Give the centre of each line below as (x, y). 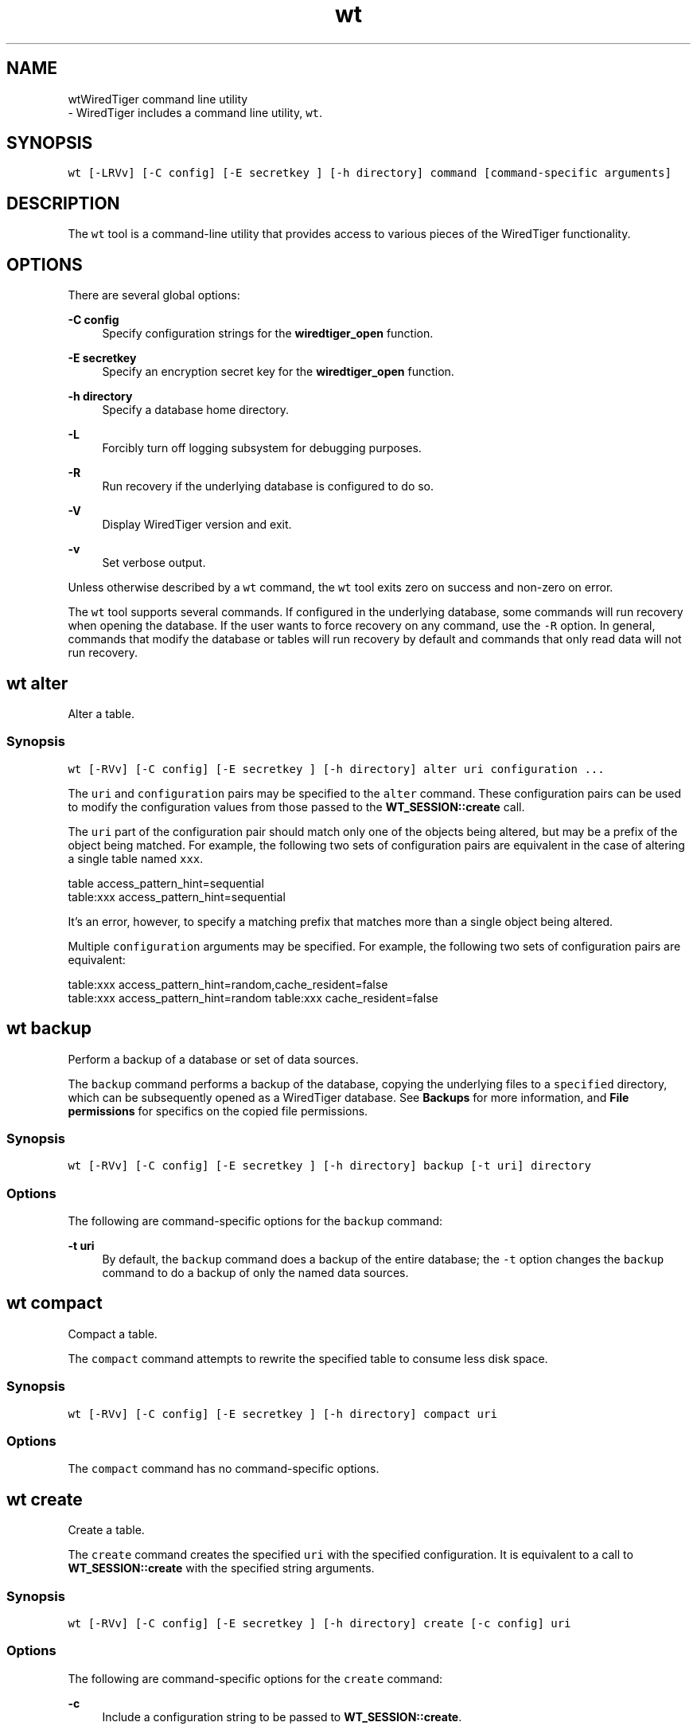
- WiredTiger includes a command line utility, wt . (195, 112)
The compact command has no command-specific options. (224, 1469)
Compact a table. (113, 1334)
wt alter (37, 683)
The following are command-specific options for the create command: (255, 1678)
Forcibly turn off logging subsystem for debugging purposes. (262, 448)
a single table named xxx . (136, 858)
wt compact (55, 1303)
